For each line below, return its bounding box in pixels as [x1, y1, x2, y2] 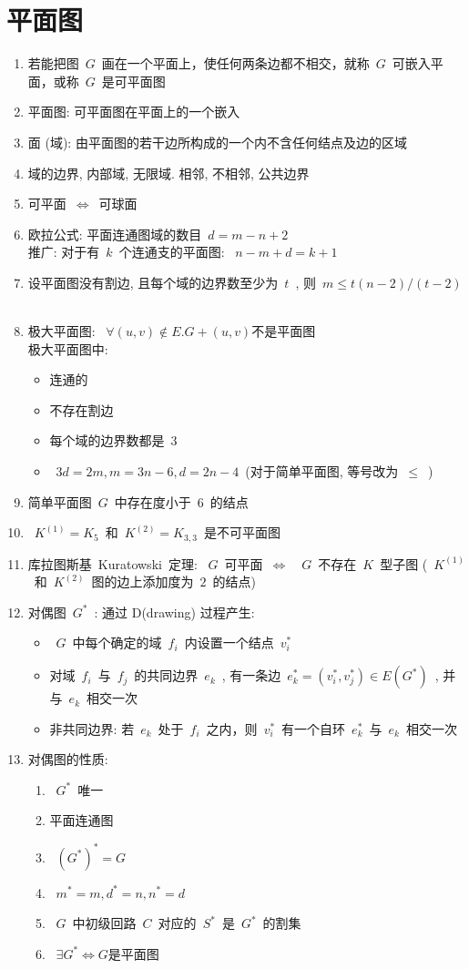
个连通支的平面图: [118, 242, 225, 261]
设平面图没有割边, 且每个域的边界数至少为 [27, 272, 279, 291]
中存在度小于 [114, 492, 191, 511]
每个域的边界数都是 [49, 431, 165, 450]
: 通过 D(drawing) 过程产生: [94, 602, 255, 621]
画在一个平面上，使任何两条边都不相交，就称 [101, 54, 370, 73]
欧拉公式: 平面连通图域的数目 [27, 224, 202, 243]
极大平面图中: [27, 339, 108, 358]
